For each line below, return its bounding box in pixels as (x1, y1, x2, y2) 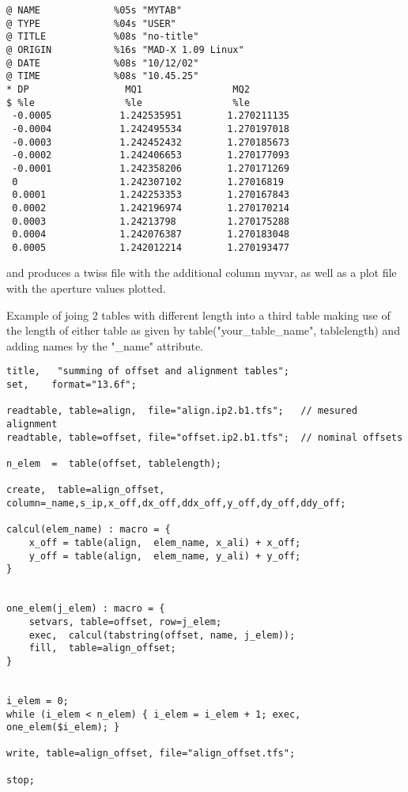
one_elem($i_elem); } (6, 722, 120, 733)
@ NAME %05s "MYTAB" (6, 5, 182, 16)
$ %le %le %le (6, 97, 250, 108)
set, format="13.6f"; (6, 379, 137, 391)
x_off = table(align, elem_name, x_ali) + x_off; (28, 536, 301, 548)
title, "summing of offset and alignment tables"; (6, 366, 289, 377)
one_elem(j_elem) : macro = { (6, 603, 165, 615)
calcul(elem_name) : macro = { (6, 524, 171, 536)
